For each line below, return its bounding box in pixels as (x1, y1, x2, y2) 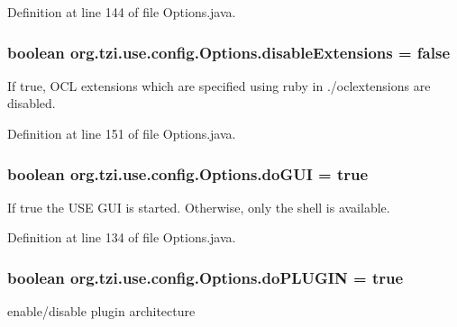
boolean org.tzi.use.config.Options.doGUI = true (7, 162, 369, 185)
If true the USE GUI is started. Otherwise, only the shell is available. (7, 197, 390, 216)
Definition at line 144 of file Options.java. (7, 3, 236, 21)
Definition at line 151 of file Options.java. (7, 124, 236, 142)
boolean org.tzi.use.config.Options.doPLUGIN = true (7, 266, 404, 288)
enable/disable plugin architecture (7, 302, 196, 321)
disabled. (7, 94, 56, 113)
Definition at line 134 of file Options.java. (7, 228, 236, 247)
